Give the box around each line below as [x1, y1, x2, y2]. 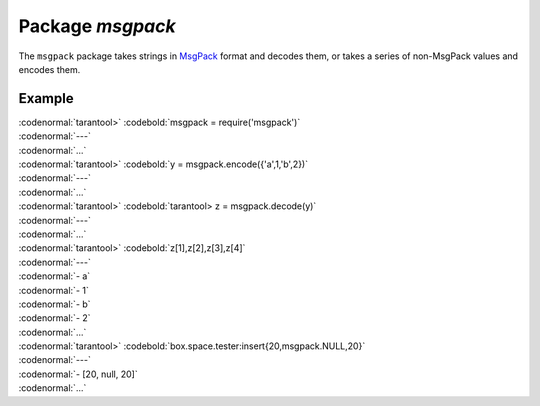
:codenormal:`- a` [18, 270, 91, 282]
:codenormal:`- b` [18, 298, 91, 310]
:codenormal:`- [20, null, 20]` [18, 368, 139, 380]
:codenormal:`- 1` [18, 284, 89, 296]
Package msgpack [18, 15, 176, 37]
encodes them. [18, 63, 81, 75]
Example [18, 90, 74, 107]
